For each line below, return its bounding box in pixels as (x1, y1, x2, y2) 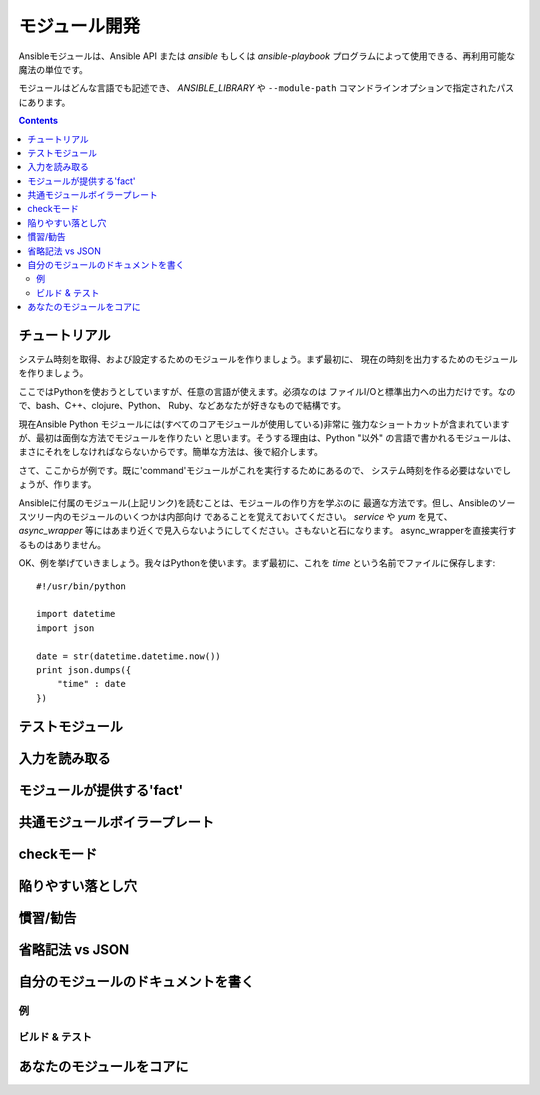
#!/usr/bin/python (36, 580, 127, 592)
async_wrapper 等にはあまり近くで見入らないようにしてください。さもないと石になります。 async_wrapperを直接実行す (18, 525, 517, 537)
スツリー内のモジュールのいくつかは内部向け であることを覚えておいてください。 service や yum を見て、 (18, 511, 454, 522)
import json (36, 622, 95, 634)
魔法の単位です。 (18, 63, 89, 75)
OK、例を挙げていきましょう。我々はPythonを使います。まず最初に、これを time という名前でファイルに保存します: (18, 557, 496, 569)
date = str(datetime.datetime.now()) (36, 650, 222, 662)
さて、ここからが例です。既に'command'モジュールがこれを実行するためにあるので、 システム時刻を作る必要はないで (18, 464, 503, 476)
